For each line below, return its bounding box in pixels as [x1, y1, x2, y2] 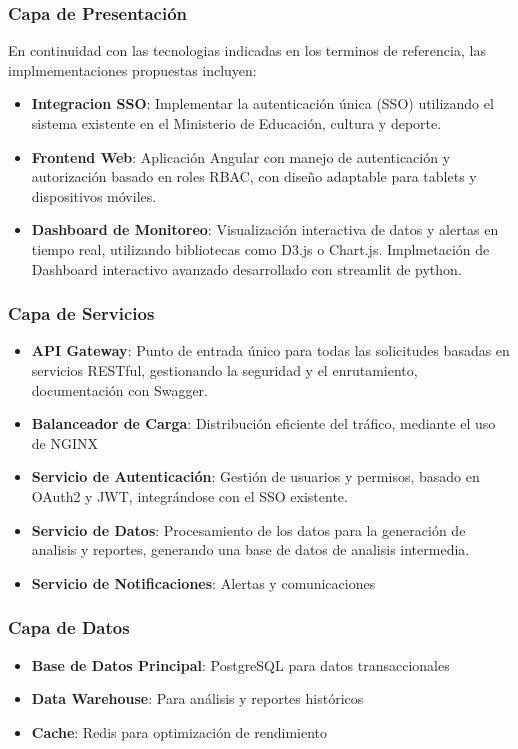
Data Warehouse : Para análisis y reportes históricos [31, 688, 364, 709]
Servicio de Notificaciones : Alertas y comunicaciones [31, 572, 376, 593]
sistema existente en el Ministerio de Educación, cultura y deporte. [31, 113, 442, 133]
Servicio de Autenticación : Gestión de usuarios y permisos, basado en [31, 466, 480, 487]
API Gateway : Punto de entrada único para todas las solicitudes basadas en [31, 340, 510, 361]
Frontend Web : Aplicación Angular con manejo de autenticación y [31, 146, 451, 167]
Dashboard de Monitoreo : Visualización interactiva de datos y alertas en [31, 219, 499, 240]
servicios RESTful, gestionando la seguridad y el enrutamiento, [31, 359, 418, 380]
